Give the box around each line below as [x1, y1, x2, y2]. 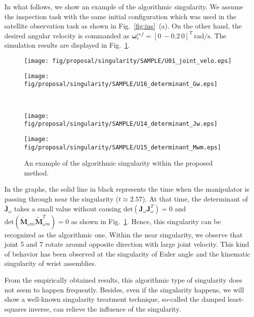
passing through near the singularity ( [4, 193, 119, 203]
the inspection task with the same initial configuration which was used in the [4, 11, 236, 21]
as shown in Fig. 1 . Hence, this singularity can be [71, 216, 221, 226]
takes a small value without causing [14, 203, 121, 213]
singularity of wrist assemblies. [4, 258, 97, 268]
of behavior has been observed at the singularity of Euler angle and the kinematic [4, 248, 251, 259]
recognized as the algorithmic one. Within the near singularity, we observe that [4, 229, 243, 239]
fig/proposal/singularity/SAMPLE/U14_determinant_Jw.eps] [24, 120, 218, 128]
